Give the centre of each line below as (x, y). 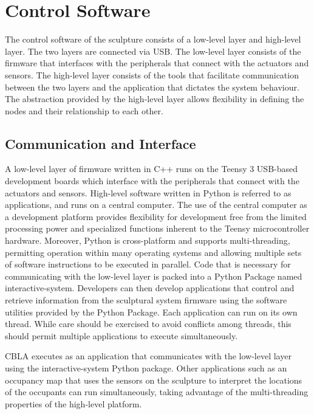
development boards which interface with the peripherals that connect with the (152, 181)
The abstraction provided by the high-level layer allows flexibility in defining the (155, 99)
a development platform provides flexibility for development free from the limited (156, 216)
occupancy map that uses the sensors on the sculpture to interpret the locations (154, 380)
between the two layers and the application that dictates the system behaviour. (152, 87)
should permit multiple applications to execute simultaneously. (121, 335)
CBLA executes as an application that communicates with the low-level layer (148, 356)
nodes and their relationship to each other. (84, 110)
